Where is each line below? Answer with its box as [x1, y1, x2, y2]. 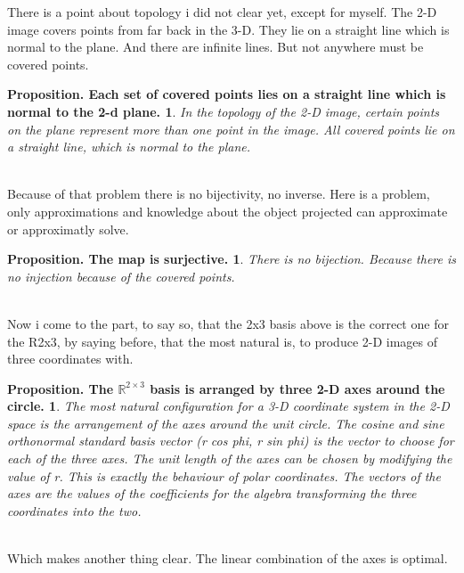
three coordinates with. [7, 349, 134, 368]
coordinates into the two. [7, 501, 142, 520]
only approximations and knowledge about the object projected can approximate [7, 201, 448, 220]
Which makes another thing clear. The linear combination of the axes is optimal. [7, 549, 448, 568]
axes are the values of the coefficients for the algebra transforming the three [7, 484, 417, 503]
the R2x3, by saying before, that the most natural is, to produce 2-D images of [7, 332, 438, 350]
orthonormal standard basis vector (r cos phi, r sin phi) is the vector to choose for [7, 431, 454, 450]
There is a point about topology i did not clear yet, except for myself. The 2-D [7, 3, 437, 20]
